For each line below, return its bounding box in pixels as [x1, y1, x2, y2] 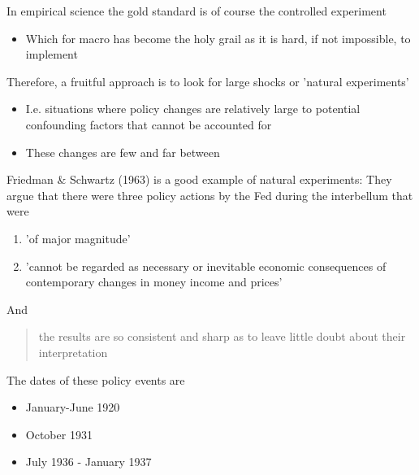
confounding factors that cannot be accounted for [25, 115, 272, 133]
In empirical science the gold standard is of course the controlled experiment [6, 2, 387, 19]
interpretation [38, 343, 108, 360]
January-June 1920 [25, 399, 120, 416]
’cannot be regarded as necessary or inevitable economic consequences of [25, 257, 387, 274]
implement [25, 46, 78, 63]
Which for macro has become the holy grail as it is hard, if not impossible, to [25, 29, 411, 46]
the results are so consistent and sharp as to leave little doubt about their [38, 328, 406, 345]
